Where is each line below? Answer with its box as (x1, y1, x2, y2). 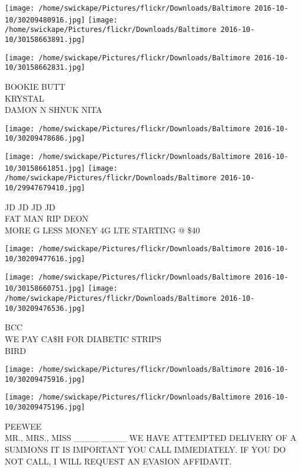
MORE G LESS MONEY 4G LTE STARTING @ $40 (5, 223, 200, 236)
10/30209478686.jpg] (5, 134, 86, 143)
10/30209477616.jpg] (5, 255, 86, 264)
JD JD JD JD (5, 200, 56, 213)
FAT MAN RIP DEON (5, 212, 89, 225)
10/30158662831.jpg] (5, 63, 86, 72)
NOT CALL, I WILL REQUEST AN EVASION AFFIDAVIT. (5, 454, 232, 467)
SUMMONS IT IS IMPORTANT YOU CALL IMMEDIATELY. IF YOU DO (5, 443, 286, 455)
